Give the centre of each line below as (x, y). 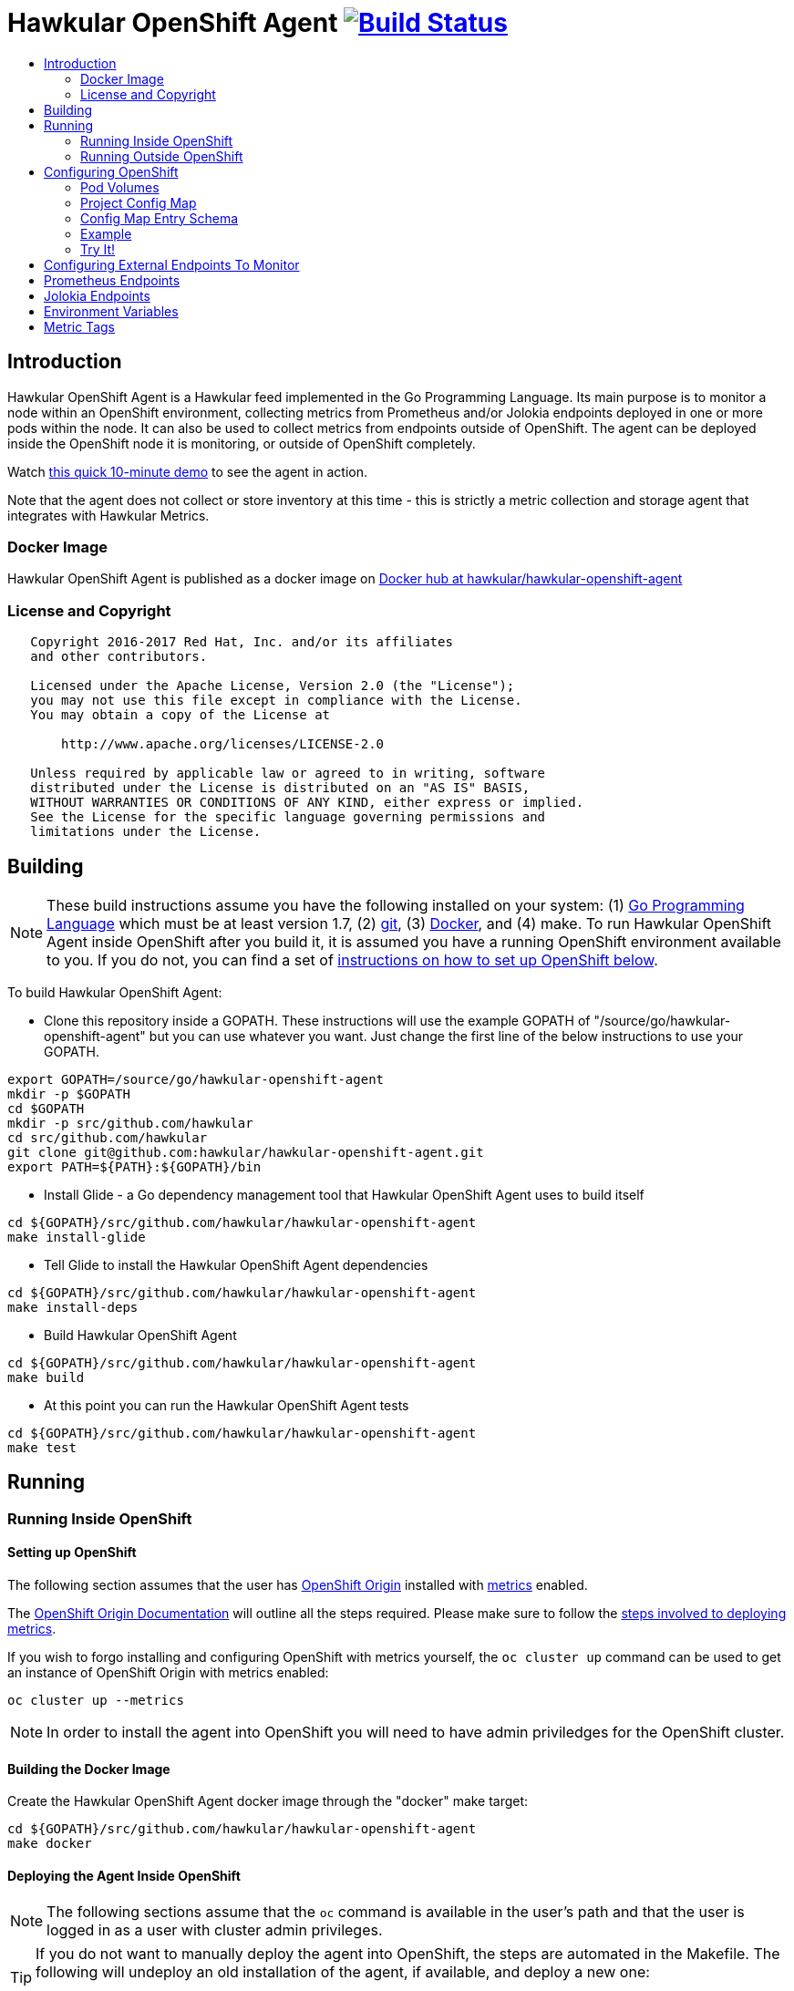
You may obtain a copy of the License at (180, 715)
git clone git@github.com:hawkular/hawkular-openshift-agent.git (246, 1152)
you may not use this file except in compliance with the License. (276, 701)
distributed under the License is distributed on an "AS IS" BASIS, (280, 788)
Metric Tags (79, 326)
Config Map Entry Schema (160, 218)
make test (42, 1447)
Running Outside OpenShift (162, 156)
